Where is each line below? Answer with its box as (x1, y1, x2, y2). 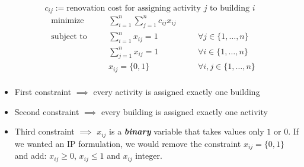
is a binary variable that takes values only (109, 125, 264, 137)
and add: (14, 149, 47, 162)
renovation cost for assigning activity (66, 4, 201, 12)
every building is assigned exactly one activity (101, 105, 268, 117)
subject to (51, 32, 87, 41)
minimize (51, 16, 84, 25)
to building (210, 4, 249, 12)
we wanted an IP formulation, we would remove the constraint (14, 137, 241, 149)
